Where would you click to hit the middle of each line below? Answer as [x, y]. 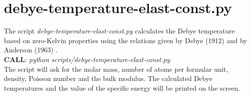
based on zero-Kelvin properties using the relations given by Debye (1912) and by [125, 40]
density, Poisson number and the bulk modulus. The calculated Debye [108, 78]
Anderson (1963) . [31, 50]
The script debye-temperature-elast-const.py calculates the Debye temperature [119, 31]
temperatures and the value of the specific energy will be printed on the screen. [122, 88]
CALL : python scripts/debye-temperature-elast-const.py [87, 59]
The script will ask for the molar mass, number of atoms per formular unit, [116, 69]
